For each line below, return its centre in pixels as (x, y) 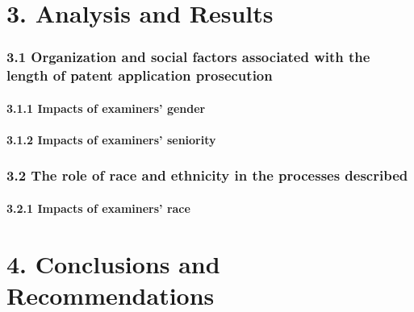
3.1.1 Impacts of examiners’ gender (106, 108)
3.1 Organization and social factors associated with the (188, 57)
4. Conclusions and (113, 263)
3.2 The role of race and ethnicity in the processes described (207, 175)
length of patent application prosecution (140, 75)
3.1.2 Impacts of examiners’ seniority (111, 139)
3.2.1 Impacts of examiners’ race (98, 208)
